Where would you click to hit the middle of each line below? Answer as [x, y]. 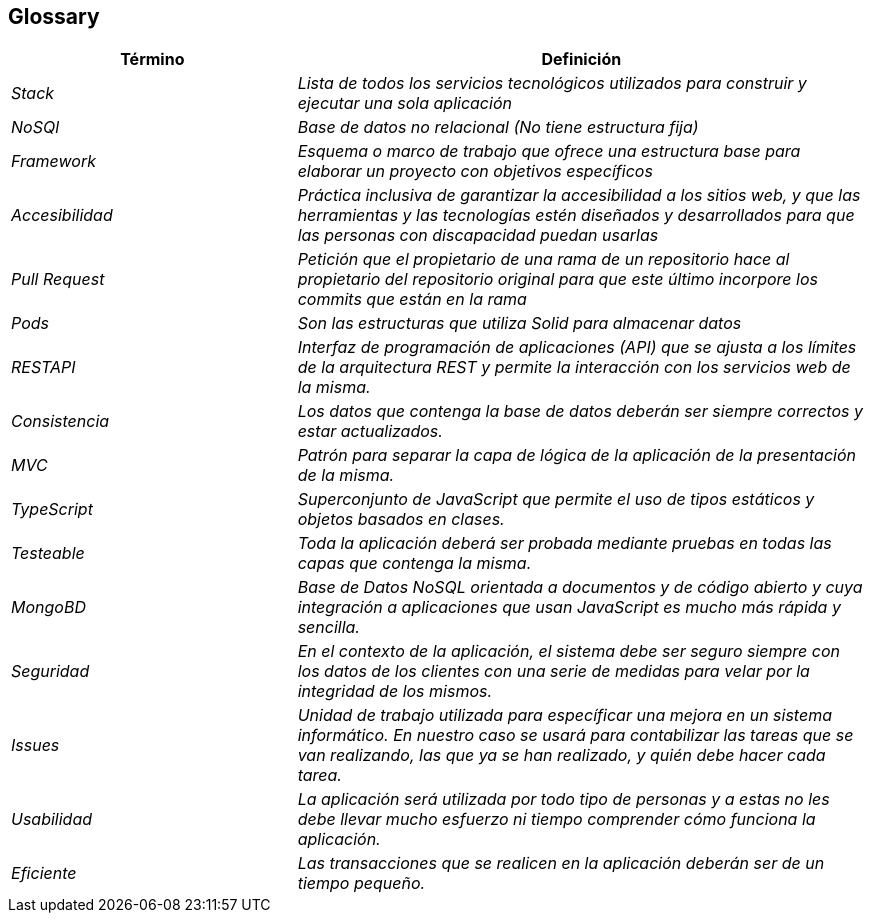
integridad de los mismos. [395, 691]
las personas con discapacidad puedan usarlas [478, 235]
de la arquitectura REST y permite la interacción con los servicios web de [574, 367]
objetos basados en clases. [401, 519]
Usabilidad [52, 819]
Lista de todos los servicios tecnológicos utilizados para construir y [552, 83]
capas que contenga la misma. [414, 563]
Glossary [54, 16]
